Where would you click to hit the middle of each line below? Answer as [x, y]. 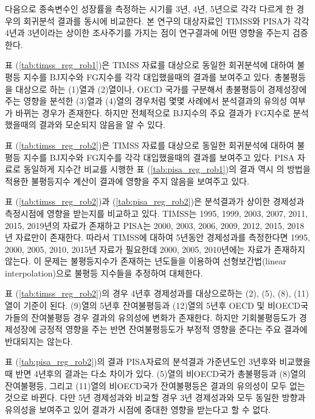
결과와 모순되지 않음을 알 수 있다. [102, 125]
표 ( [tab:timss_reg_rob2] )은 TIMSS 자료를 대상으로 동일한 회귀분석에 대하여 [150, 145]
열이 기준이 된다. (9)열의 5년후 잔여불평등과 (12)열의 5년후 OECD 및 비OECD [153, 305]
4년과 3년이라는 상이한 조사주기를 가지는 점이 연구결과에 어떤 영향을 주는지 [147, 33]
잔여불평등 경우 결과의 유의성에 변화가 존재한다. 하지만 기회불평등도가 [164, 317]
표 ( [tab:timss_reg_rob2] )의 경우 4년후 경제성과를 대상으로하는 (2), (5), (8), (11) [157, 293]
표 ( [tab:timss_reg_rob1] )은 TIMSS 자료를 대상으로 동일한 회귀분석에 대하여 [150, 65]
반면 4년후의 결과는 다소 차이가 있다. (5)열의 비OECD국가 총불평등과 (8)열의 [161, 374]
